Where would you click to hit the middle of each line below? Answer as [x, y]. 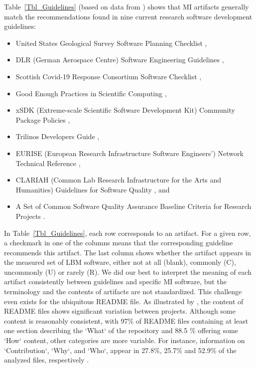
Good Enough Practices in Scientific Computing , [91, 93]
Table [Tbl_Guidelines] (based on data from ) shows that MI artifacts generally [127, 6]
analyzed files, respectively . [47, 360]
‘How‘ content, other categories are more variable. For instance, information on [125, 340]
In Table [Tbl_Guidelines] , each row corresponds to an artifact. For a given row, [128, 233]
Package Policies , [43, 119]
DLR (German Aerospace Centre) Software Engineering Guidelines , [120, 60]
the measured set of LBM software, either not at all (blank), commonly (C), [120, 262]
